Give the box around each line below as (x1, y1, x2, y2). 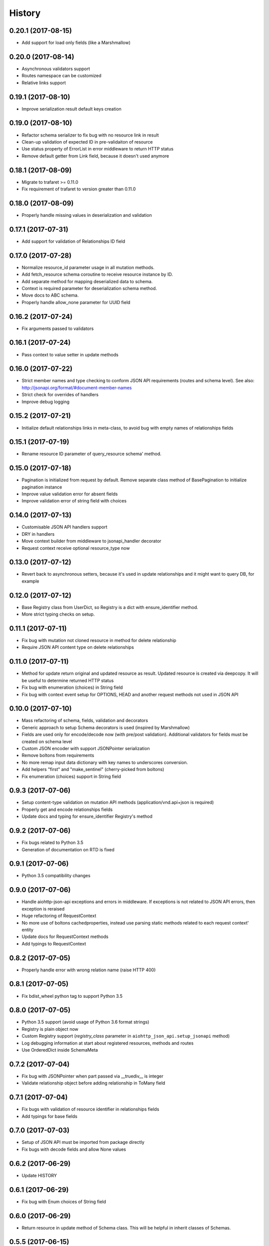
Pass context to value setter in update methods (21, 351, 119, 357)
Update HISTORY (21, 1172, 57, 1178)
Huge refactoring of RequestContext (21, 913, 97, 919)
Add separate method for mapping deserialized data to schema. (21, 278, 153, 284)
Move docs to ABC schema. (21, 292, 79, 299)
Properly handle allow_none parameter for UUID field (21, 299, 131, 305)
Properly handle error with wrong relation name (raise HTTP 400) (21, 967, 156, 973)
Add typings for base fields (21, 1113, 78, 1119)
